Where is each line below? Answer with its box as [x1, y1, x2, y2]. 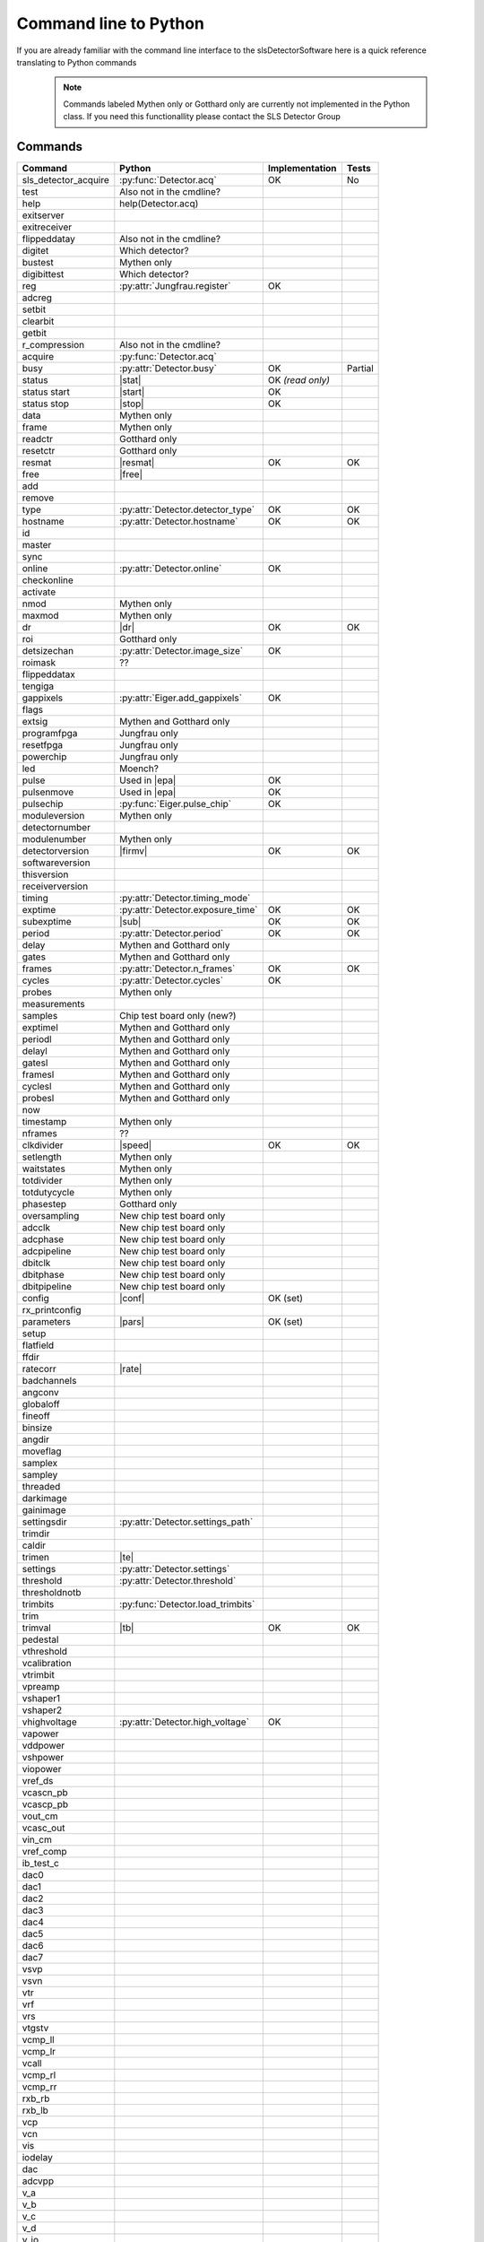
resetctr [22, 445, 56, 457]
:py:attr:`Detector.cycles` [119, 974, 224, 986]
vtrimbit [22, 1669, 56, 1681]
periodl [22, 1033, 53, 1046]
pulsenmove [22, 786, 74, 798]
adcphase [22, 1233, 65, 1246]
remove [22, 491, 55, 504]
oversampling [22, 1210, 80, 1222]
